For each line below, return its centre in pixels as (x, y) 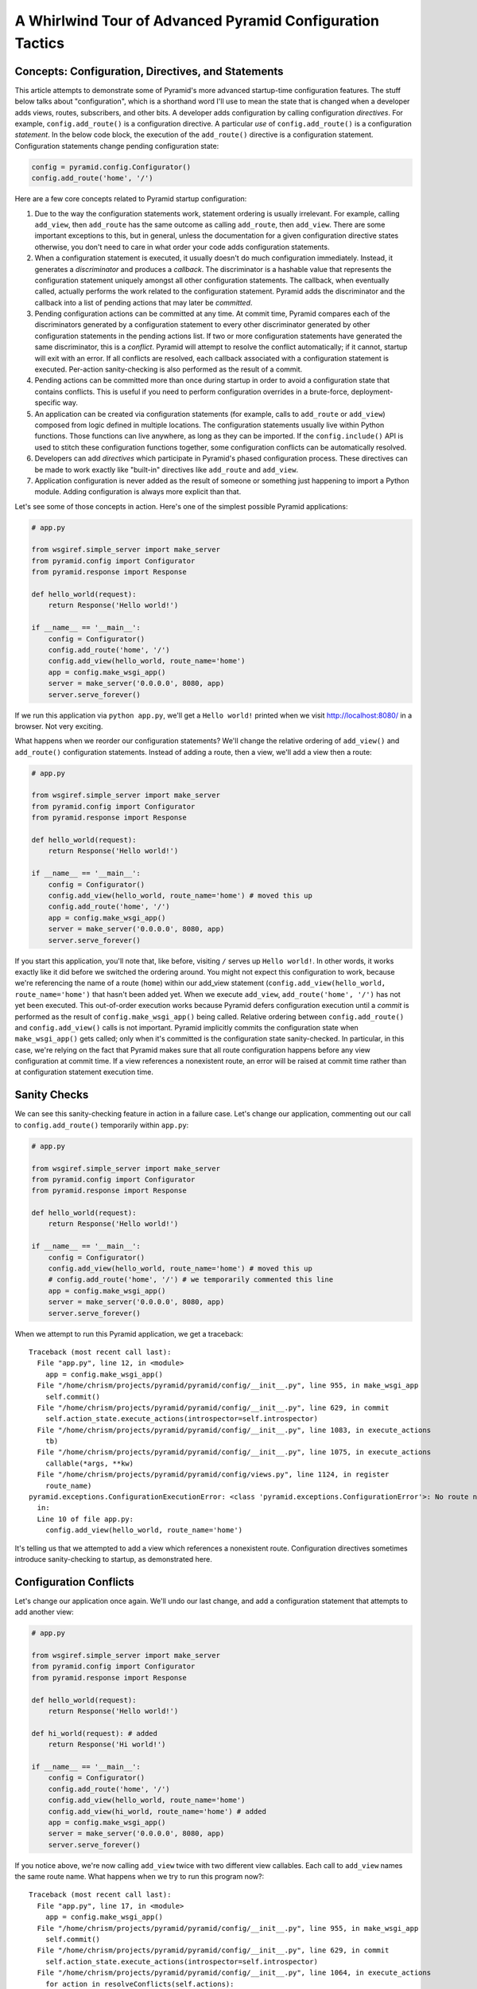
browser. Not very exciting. (59, 726)
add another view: (45, 1612)
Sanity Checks (52, 1095)
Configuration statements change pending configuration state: (117, 146)
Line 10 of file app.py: (85, 1519)
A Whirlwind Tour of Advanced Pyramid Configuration (197, 21)
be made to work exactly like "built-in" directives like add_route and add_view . (167, 469)
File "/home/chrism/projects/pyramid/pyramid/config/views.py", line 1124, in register (213, 1475)
